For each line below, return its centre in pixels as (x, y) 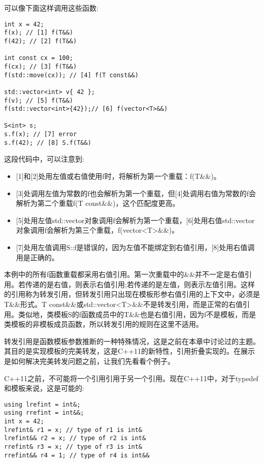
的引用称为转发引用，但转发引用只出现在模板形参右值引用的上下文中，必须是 (132, 294)
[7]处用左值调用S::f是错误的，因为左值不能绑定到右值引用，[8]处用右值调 (135, 247)
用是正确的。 (37, 257)
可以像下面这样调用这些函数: (51, 8)
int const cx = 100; (39, 58)
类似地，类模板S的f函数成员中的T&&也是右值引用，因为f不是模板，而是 (137, 314)
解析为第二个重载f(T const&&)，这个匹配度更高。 (98, 203)
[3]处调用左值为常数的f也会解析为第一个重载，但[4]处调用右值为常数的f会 (136, 193)
